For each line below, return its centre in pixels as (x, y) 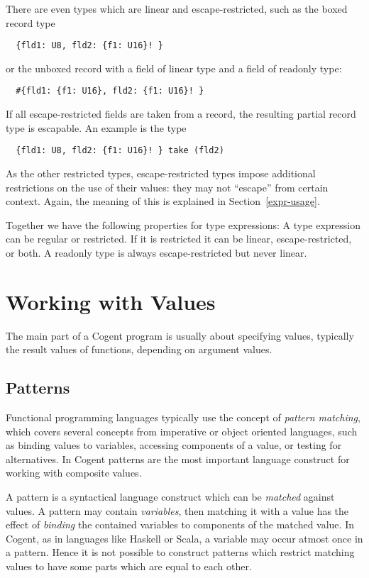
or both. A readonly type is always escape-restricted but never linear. (156, 252)
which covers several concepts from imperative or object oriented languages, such (182, 431)
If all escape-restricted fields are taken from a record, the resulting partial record (181, 114)
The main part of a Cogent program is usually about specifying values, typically (180, 335)
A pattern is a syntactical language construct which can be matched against (170, 496)
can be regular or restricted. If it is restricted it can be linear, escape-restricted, (179, 239)
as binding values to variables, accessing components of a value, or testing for (174, 445)
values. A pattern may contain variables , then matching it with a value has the (177, 510)
